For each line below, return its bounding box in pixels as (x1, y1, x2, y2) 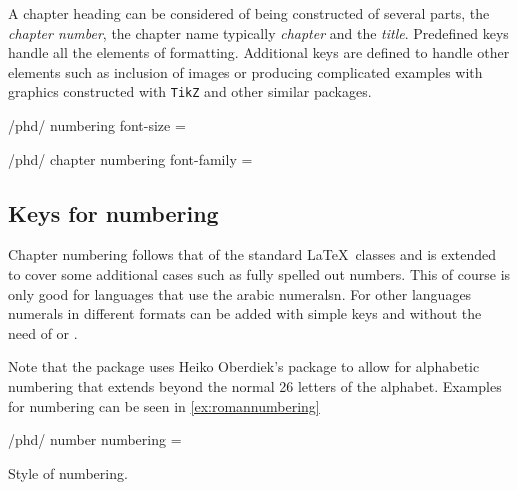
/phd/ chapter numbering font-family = (8, 148, 253, 169)
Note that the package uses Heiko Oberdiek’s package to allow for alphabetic (8, 356, 480, 377)
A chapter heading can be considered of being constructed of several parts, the (8, 3, 490, 23)
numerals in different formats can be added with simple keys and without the (8, 303, 482, 324)
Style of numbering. (8, 462, 128, 483)
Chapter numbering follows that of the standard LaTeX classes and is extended (8, 244, 497, 265)
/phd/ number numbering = (8, 429, 182, 450)
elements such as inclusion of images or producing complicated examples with (8, 61, 483, 82)
